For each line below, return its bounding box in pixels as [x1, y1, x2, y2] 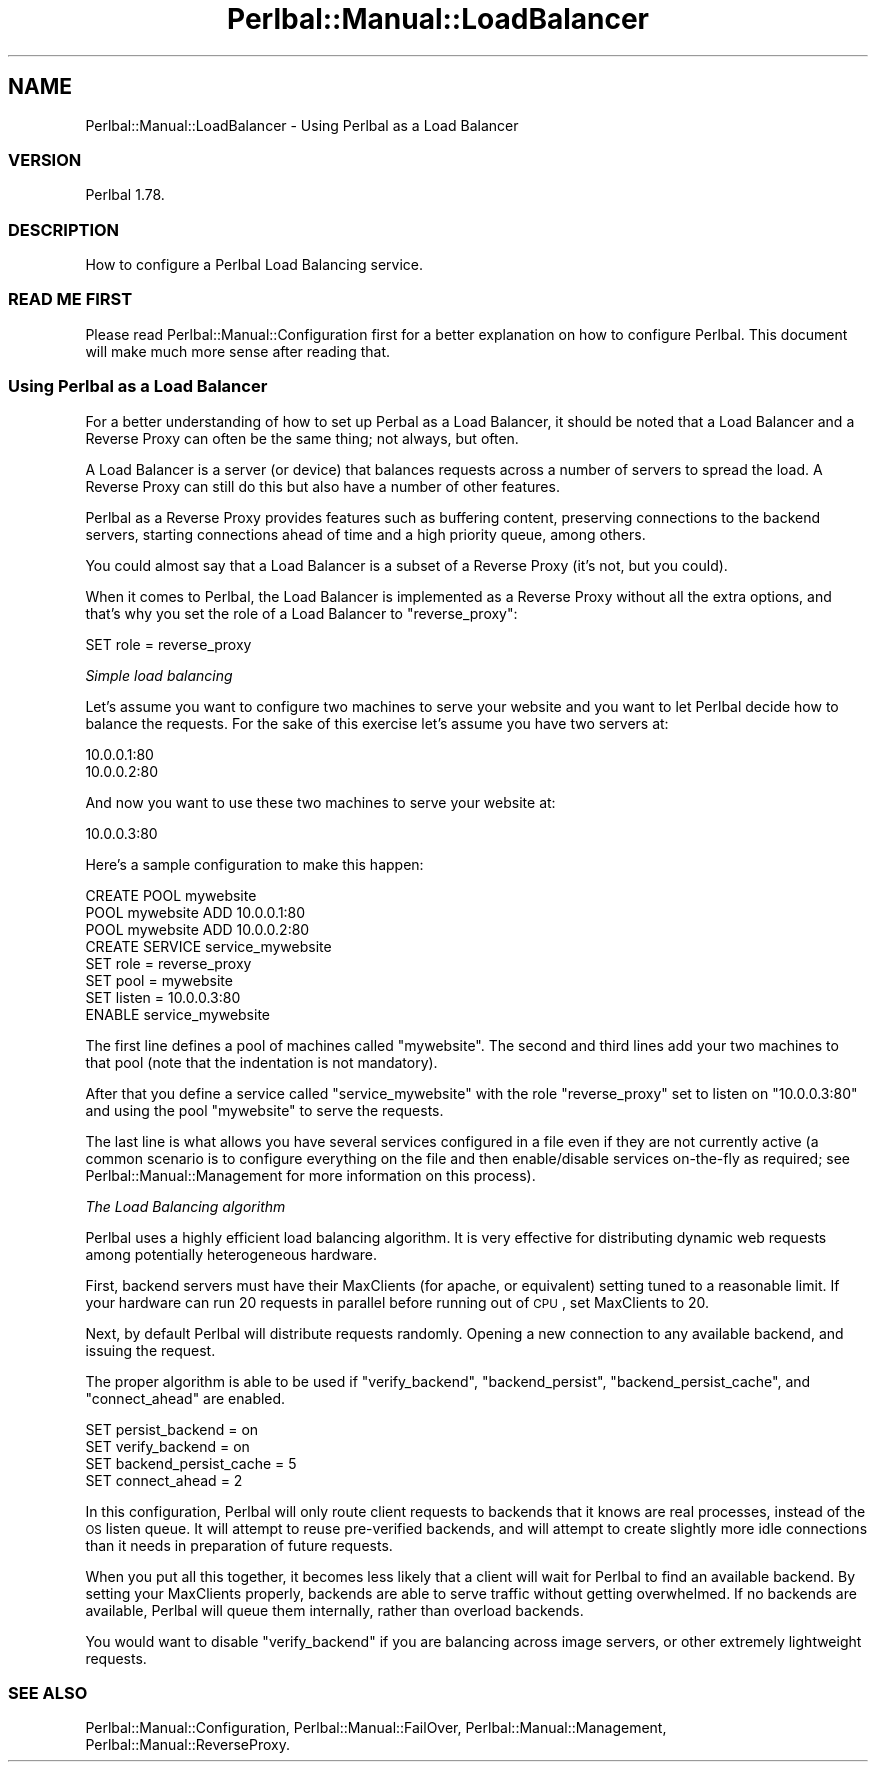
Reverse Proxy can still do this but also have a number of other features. [85, 477, 560, 495]
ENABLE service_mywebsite [85, 1005, 271, 1023]
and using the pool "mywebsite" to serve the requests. [85, 1101, 444, 1119]
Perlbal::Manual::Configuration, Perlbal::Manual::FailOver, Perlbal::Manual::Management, [85, 1719, 667, 1737]
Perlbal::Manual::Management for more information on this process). [85, 1166, 536, 1184]
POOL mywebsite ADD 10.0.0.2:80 [85, 920, 310, 938]
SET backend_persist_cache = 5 [85, 1454, 297, 1472]
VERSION [8, 149, 82, 170]
